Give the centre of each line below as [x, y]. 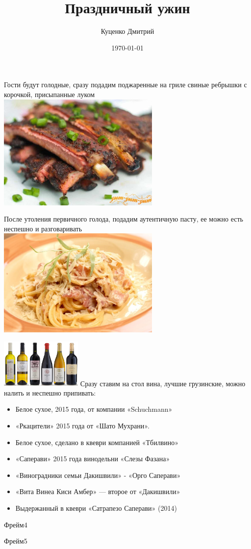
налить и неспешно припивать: [50, 392]
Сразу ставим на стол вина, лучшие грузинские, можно [163, 383]
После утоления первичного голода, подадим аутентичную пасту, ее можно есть [124, 219]
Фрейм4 [16, 524]
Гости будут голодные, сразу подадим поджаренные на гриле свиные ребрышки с [125, 85]
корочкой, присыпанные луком [50, 94]
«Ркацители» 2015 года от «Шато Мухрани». [82, 426]
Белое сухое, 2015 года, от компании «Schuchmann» [94, 409]
